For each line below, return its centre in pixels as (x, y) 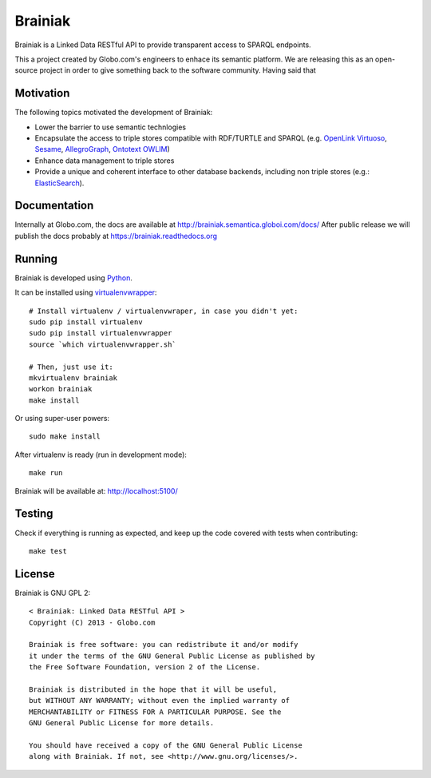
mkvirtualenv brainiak (73, 378)
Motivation (42, 93)
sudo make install (65, 437)
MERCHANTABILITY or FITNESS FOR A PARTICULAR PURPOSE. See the (155, 712)
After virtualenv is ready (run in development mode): (101, 454)
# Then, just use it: (71, 367)
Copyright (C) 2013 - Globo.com (92, 622)
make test (48, 551)
